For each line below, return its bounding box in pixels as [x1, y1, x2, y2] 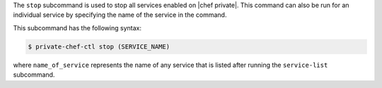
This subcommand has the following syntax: [13, 23, 141, 32]
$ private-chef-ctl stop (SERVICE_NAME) [28, 42, 170, 51]
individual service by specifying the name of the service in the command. [13, 11, 227, 19]
